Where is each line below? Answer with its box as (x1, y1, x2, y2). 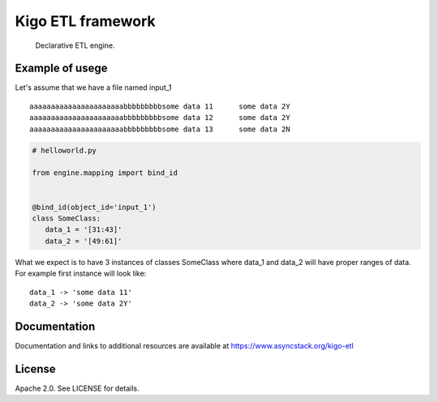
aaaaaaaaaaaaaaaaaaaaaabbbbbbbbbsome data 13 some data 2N (29, 124, 291, 134)
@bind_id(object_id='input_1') (32, 203, 157, 212)
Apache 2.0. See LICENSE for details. (15, 383, 140, 393)
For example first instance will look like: (15, 268, 147, 279)
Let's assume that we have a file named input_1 (15, 83, 172, 92)
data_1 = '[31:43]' (45, 225, 122, 234)
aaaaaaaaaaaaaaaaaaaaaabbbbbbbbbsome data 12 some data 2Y (29, 113, 291, 122)
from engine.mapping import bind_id (32, 169, 178, 177)
